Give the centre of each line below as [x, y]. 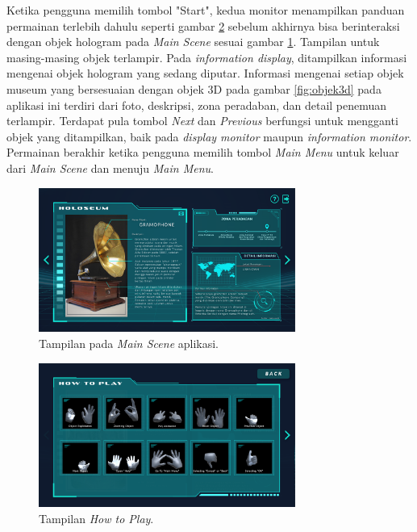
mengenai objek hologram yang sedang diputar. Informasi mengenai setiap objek [205, 73]
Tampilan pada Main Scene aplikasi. [129, 343]
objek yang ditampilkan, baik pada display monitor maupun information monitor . [209, 136]
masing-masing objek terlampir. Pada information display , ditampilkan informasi [207, 57]
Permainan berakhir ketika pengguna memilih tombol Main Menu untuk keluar [203, 152]
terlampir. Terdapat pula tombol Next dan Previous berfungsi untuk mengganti [202, 121]
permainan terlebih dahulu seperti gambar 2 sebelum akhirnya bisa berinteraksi [203, 25]
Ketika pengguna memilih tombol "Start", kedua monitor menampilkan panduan [206, 10]
